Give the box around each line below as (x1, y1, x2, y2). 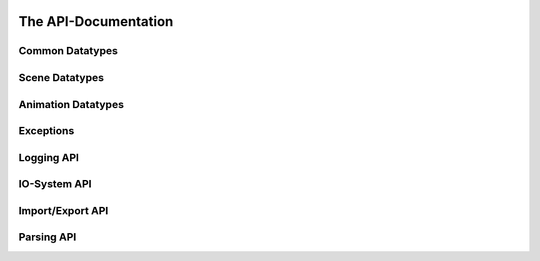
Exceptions (18, 124, 75, 138)
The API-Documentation (18, 13, 174, 30)
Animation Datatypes (18, 97, 125, 111)
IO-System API (18, 177, 92, 191)
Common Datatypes (18, 44, 119, 58)
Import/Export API (18, 203, 109, 217)
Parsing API (18, 230, 77, 244)
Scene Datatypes (18, 70, 105, 84)
